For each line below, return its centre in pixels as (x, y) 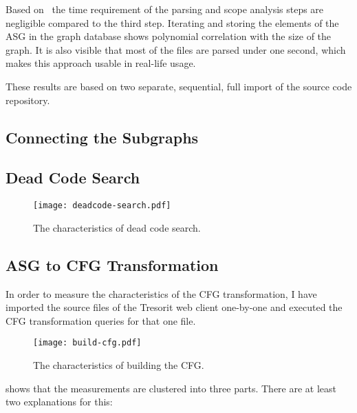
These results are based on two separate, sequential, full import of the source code (179, 86)
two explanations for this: (59, 402)
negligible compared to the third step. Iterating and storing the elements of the (172, 22)
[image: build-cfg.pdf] (87, 343)
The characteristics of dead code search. (117, 227)
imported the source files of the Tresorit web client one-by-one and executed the (174, 307)
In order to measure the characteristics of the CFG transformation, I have (161, 293)
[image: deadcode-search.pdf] (102, 206)
